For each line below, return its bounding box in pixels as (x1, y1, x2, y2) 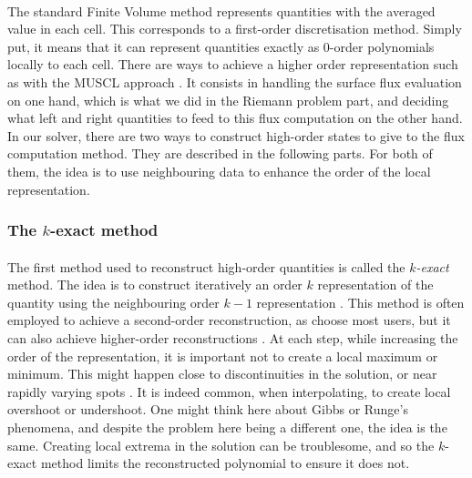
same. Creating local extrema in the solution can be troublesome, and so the (7, 435, 435, 454)
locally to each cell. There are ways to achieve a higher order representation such (7, 55, 458, 74)
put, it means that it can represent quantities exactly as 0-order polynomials (7, 36, 435, 56)
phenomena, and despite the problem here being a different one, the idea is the (7, 417, 447, 436)
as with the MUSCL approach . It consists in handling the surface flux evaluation (7, 72, 462, 91)
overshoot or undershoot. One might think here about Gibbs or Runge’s (7, 400, 408, 419)
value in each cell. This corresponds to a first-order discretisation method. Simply (7, 19, 462, 38)
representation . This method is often (256, 292, 465, 311)
